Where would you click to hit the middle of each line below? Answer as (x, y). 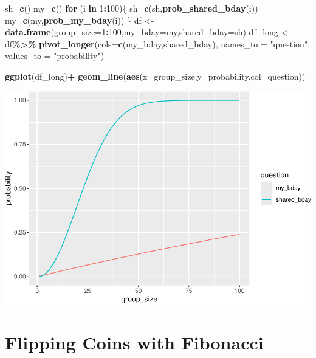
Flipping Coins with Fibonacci (134, 342)
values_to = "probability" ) (55, 56)
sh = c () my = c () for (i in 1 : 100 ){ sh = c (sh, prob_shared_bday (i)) (132, 8)
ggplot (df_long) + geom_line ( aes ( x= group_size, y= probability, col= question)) (155, 76)
